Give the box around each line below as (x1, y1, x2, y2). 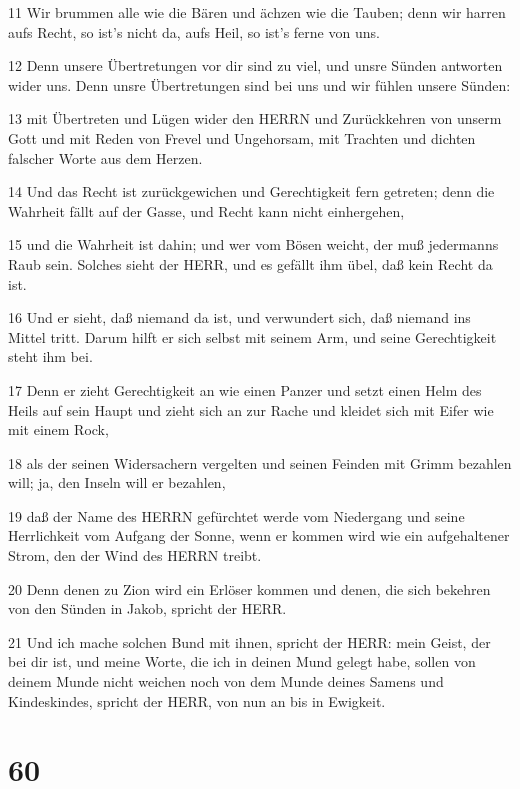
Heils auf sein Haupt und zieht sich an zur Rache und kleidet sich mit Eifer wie (8, 399, 494, 420)
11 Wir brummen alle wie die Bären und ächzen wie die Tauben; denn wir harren (8, 2, 506, 22)
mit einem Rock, (8, 419, 109, 440)
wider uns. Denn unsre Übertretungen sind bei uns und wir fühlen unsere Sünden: (8, 74, 511, 95)
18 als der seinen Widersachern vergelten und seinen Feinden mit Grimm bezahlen (8, 452, 512, 473)
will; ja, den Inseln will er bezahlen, (8, 472, 226, 493)
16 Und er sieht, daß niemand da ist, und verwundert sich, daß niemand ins (8, 307, 471, 328)
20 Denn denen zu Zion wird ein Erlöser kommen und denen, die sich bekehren (8, 578, 491, 599)
